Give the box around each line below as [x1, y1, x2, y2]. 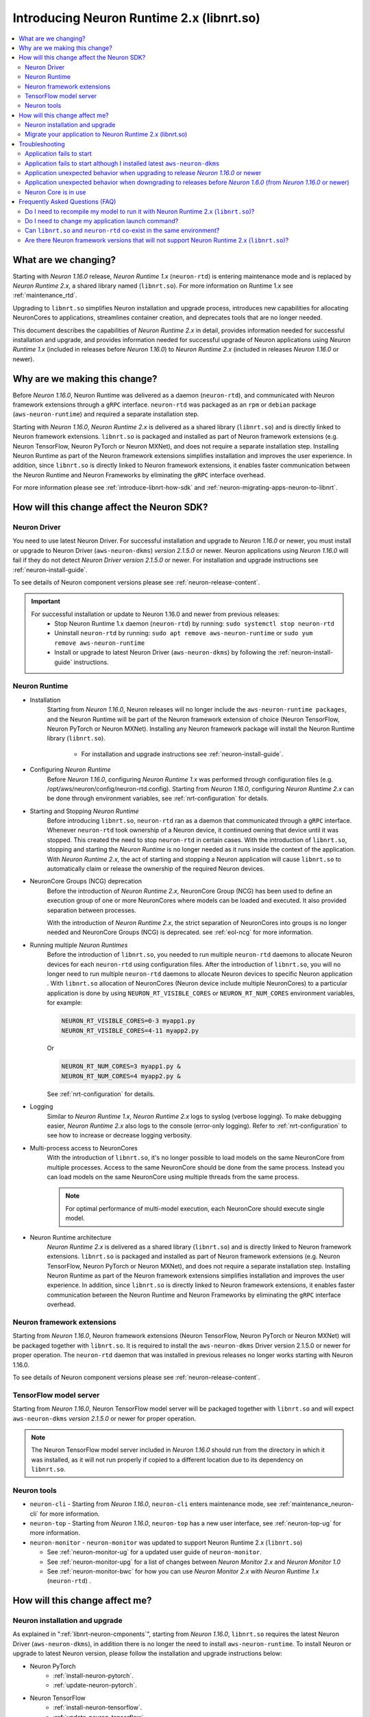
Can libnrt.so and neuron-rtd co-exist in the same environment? [25, 227, 220, 235]
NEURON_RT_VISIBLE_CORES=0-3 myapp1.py [61, 1017, 195, 1025]
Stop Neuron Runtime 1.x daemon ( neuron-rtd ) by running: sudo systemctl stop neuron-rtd [54, 619, 335, 628]
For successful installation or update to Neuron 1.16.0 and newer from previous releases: [31, 610, 280, 618]
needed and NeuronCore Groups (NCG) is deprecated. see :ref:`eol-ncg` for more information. [47, 928, 313, 937]
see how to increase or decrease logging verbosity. [47, 1131, 192, 1139]
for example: [47, 999, 83, 1007]
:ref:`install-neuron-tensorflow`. [53, 1703, 143, 1712]
